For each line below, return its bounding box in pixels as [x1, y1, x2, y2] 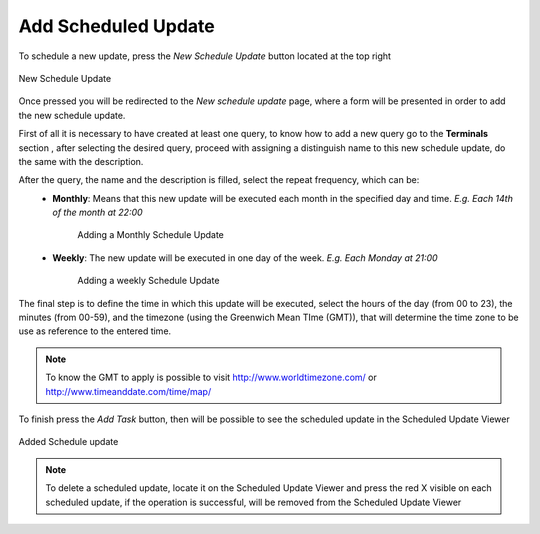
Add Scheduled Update [18, 15, 215, 37]
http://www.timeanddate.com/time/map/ [45, 385, 212, 397]
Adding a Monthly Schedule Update [77, 229, 225, 241]
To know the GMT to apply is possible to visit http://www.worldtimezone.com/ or [45, 371, 377, 384]
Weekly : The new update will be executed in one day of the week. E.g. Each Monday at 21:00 [52, 251, 439, 264]
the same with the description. [18, 155, 144, 167]
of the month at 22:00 [52, 206, 144, 219]
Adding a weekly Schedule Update [77, 275, 220, 287]
